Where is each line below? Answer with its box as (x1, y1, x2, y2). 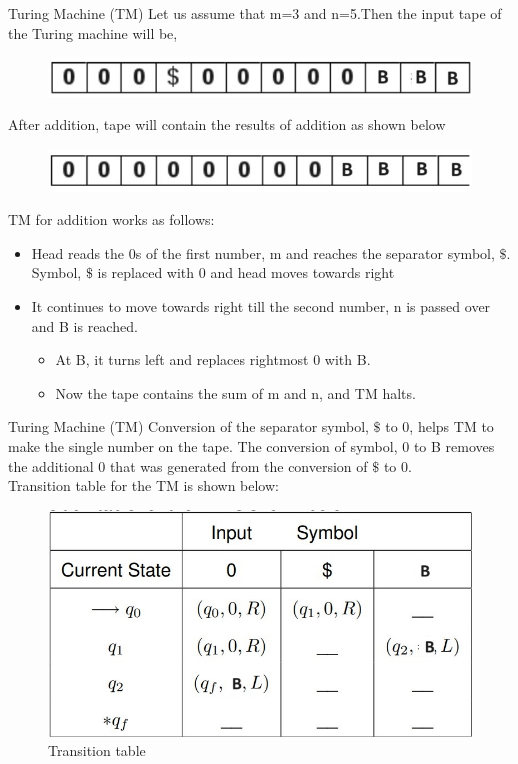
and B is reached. (31, 315, 138, 336)
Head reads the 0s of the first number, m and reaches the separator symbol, (31, 242, 495, 263)
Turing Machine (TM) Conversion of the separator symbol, (8, 416, 369, 437)
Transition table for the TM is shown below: (8, 475, 279, 496)
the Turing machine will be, (8, 22, 178, 43)
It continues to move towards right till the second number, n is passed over (31, 296, 491, 317)
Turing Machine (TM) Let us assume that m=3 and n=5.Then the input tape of (8, 3, 502, 23)
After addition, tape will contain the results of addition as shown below (8, 114, 446, 135)
